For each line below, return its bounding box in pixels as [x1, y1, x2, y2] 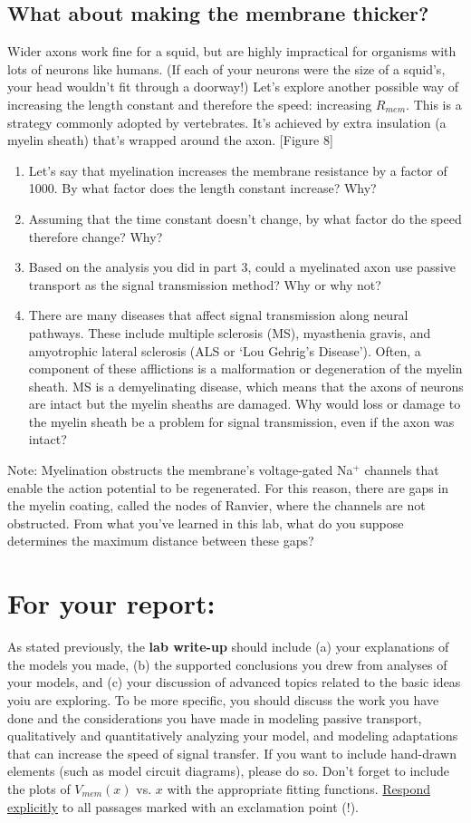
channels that [364, 460, 439, 479]
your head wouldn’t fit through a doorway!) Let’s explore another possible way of [7, 77, 459, 96]
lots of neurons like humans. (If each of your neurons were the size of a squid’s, [7, 59, 446, 78]
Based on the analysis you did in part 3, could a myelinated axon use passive [28, 257, 457, 276]
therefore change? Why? [28, 227, 163, 246]
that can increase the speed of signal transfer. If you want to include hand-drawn [7, 743, 457, 762]
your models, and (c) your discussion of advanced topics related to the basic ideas [7, 673, 461, 692]
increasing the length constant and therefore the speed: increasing [7, 94, 372, 113]
